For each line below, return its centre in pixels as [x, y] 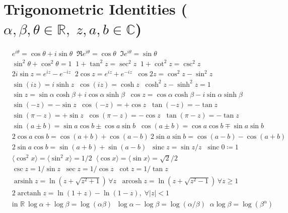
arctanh [29, 194]
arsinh [23, 181]
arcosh [132, 181]
